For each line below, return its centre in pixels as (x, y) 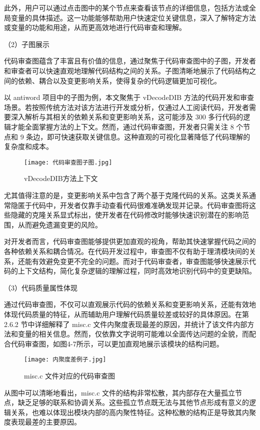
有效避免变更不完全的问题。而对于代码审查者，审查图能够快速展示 (140, 261)
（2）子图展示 (27, 44)
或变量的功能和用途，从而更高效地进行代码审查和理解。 (95, 27)
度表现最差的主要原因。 (42, 422)
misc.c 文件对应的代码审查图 (70, 375)
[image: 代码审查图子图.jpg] (68, 162)
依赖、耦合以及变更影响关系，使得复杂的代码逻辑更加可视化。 (119, 80)
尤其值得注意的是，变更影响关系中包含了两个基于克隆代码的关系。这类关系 (126, 195)
